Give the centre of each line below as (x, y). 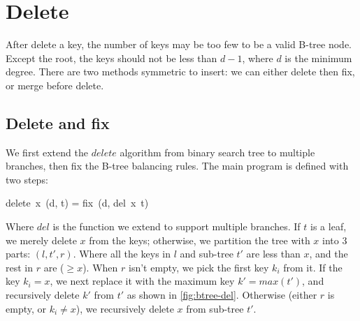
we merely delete (41, 240)
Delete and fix (58, 122)
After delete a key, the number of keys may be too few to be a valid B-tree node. (179, 44)
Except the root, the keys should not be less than (111, 58)
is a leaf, (329, 226)
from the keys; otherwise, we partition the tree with (200, 240)
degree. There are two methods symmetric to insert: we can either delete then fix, (180, 72)
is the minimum (318, 58)
